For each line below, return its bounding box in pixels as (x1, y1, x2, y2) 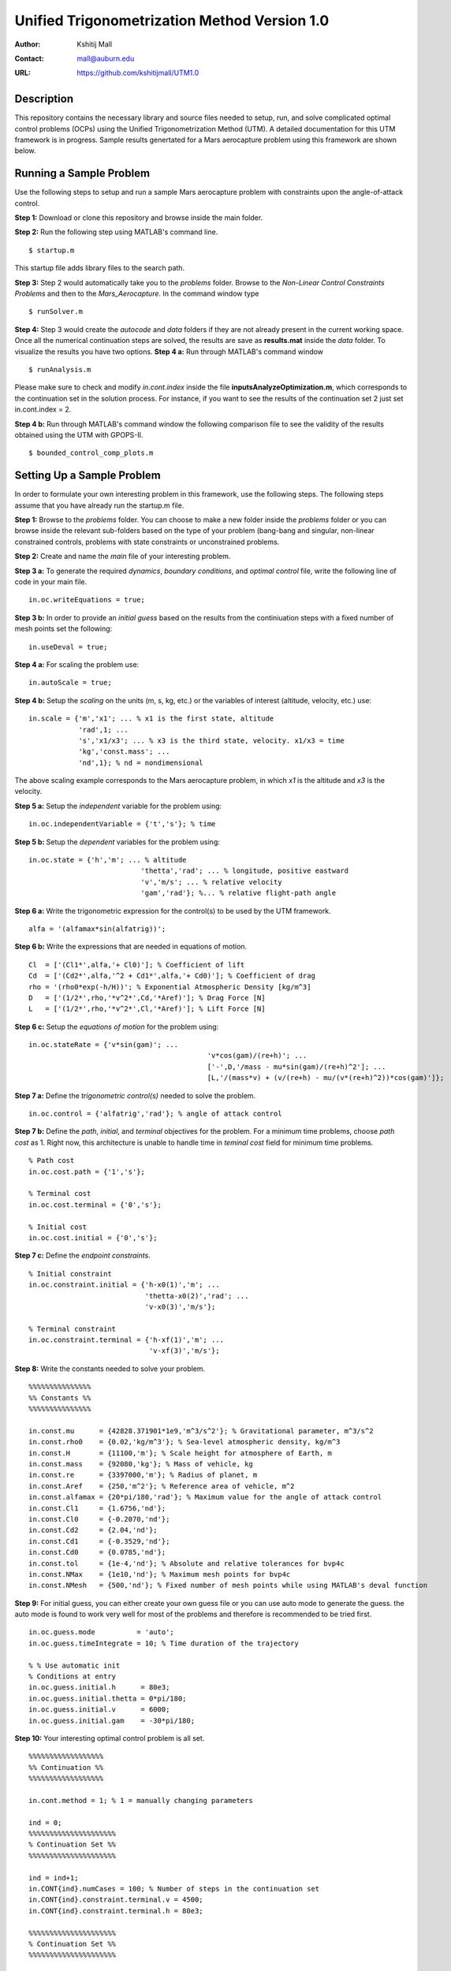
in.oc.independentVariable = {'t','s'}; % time (28, 820, 216, 829)
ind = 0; (28, 1818, 62, 1827)
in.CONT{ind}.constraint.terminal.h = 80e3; (28, 1906, 204, 1915)
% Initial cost (28, 1222, 88, 1231)
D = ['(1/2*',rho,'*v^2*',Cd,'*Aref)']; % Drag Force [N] (28, 993, 266, 1002)
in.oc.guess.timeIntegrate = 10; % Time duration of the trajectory (28, 1638, 299, 1648)
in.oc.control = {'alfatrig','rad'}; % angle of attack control (28, 1109, 283, 1119)
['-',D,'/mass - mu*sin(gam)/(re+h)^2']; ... (207, 1062, 386, 1071)
